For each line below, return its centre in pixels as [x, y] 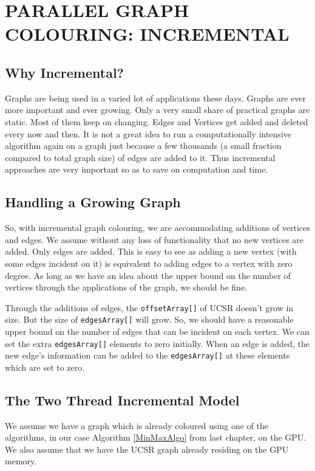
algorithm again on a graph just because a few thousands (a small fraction [143, 146]
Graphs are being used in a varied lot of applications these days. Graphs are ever [155, 98]
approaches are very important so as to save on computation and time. [137, 169]
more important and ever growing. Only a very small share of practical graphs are [157, 110]
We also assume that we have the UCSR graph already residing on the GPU [147, 449]
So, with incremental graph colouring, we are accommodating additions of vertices [157, 228]
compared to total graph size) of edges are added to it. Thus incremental [140, 157]
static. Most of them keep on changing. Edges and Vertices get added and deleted [157, 121]
